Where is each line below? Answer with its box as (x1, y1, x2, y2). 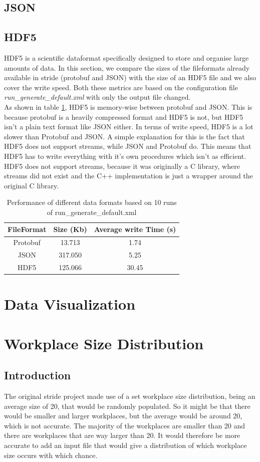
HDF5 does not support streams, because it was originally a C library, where (4, 160, 240, 171)
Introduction (4, 367, 71, 383)
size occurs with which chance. (4, 449, 98, 460)
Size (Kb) (53, 224, 87, 235)
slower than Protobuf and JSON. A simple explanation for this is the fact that (4, 131, 245, 141)
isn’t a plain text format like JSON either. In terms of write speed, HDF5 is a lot (4, 121, 253, 132)
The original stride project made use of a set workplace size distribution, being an (4, 391, 255, 401)
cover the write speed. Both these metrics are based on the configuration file (4, 82, 238, 92)
